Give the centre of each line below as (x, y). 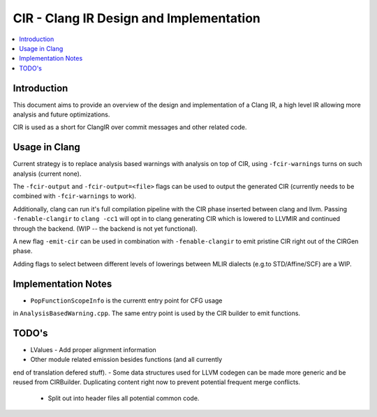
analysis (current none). (47, 174)
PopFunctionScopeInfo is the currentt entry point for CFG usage (126, 301)
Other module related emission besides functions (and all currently (126, 360)
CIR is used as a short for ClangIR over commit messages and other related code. (130, 127)
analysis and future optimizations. (61, 114)
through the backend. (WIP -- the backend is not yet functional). (105, 228)
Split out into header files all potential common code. (124, 398)
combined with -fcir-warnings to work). (74, 196)
